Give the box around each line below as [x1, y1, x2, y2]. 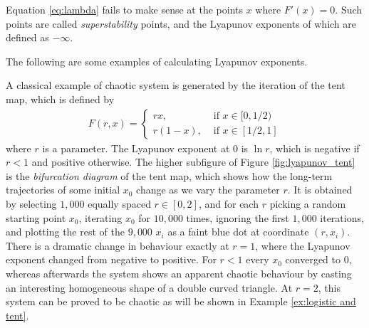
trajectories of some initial [6, 182, 120, 197]
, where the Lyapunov [255, 238, 350, 253]
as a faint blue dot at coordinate [167, 224, 309, 239]
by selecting [6, 196, 57, 211]
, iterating [78, 210, 123, 225]
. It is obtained [287, 182, 353, 197]
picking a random [269, 196, 346, 211]
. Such [335, 2, 363, 16]
